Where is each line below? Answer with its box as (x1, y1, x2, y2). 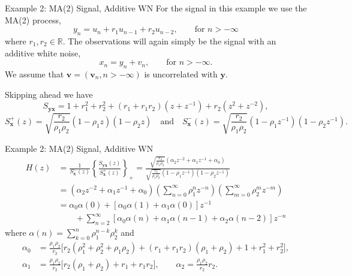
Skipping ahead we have (5, 88, 93, 100)
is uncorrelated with (144, 67, 218, 80)
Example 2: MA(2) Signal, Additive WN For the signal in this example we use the (5, 2, 307, 14)
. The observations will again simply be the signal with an (62, 34, 276, 47)
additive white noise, (5, 46, 81, 59)
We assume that (5, 67, 64, 80)
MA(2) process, (5, 13, 61, 26)
